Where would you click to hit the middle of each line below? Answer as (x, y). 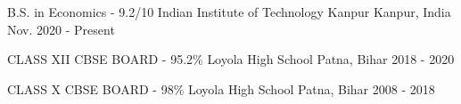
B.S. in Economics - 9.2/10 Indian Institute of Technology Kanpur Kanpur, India (229, 12)
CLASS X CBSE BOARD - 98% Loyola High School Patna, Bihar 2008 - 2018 (221, 88)
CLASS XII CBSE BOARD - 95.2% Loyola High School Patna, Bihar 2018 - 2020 (231, 59)
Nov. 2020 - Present (61, 29)
